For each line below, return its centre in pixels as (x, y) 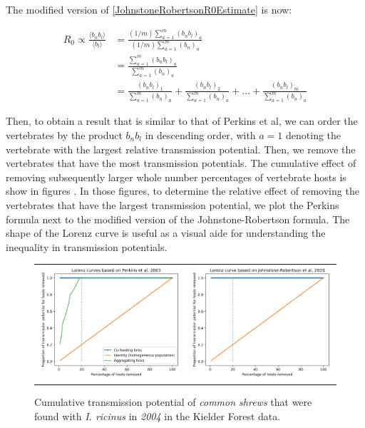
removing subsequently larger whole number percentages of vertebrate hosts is (176, 177)
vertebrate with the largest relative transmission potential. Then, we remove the (181, 149)
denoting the (314, 135)
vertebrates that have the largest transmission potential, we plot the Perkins (173, 204)
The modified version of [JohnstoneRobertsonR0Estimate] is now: (149, 9)
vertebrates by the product (64, 135)
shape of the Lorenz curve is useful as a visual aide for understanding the (166, 233)
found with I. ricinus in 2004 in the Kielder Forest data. (158, 416)
